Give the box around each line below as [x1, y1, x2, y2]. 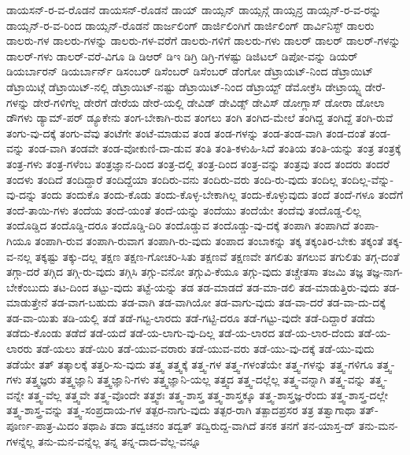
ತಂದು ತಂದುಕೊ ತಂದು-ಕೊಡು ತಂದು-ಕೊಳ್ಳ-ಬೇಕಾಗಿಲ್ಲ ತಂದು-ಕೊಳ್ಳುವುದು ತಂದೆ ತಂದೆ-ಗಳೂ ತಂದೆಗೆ [40, 186, 404, 203]
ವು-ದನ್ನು [6, 186, 38, 203]
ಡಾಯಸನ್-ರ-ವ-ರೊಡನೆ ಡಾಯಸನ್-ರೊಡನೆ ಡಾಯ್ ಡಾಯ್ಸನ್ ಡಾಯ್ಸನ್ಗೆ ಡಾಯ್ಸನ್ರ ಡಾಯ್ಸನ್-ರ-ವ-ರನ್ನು [6, 2, 382, 17]
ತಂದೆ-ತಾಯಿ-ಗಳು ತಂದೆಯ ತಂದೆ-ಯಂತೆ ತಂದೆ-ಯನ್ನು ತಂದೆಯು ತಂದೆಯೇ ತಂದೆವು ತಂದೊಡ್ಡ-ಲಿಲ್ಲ [6, 201, 361, 218]
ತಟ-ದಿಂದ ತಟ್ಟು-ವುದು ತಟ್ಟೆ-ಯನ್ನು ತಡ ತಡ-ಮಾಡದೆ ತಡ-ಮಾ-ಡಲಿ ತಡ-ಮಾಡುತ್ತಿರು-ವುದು [53, 278, 380, 295]
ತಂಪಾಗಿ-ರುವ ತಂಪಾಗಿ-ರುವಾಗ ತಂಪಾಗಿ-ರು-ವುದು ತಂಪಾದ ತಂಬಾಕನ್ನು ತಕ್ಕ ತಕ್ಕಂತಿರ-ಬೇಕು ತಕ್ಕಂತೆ [35, 232, 384, 248]
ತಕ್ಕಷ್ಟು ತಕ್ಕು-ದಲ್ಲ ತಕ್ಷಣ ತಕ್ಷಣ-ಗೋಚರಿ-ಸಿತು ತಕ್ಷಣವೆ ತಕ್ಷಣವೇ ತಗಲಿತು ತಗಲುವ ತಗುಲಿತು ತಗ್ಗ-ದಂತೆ [35, 248, 400, 264]
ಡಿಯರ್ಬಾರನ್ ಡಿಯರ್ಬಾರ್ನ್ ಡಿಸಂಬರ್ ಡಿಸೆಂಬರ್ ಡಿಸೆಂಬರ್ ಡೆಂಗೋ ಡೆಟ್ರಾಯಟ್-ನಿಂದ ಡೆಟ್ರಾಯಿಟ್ [6, 63, 374, 79]
